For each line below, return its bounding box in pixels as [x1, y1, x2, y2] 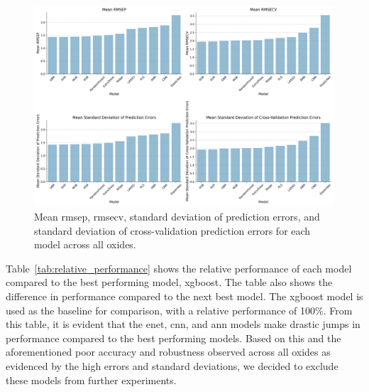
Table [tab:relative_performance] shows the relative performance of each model [6, 260, 352, 275]
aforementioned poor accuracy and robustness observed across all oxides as [6, 344, 331, 359]
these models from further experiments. [6, 372, 177, 387]
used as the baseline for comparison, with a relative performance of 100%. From [6, 302, 353, 317]
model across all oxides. [34, 237, 136, 252]
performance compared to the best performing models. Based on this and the [6, 330, 341, 345]
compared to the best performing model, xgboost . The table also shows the [6, 275, 333, 290]
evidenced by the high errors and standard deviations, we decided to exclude [6, 358, 338, 373]
